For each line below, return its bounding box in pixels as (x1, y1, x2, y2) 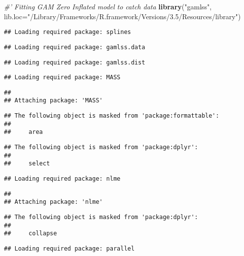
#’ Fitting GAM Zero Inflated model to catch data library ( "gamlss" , (4, 1, 212, 11)
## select (4, 160, 50, 167)
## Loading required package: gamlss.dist (4, 59, 145, 66)
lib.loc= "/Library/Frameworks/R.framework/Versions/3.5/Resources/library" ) (4, 11, 241, 21)
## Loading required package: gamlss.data (4, 43, 145, 51)
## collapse (4, 230, 57, 237)
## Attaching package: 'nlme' (4, 198, 103, 206)
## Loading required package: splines (4, 29, 131, 36)
